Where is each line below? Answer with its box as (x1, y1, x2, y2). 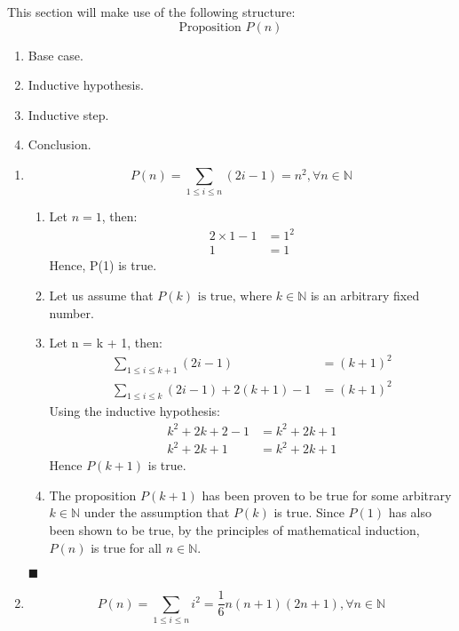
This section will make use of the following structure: (7, 3, 296, 20)
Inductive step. (28, 105, 109, 124)
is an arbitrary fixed (310, 286, 420, 305)
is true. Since (273, 503, 344, 522)
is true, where (197, 291, 273, 304)
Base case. (28, 45, 83, 64)
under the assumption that (83, 503, 230, 522)
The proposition (49, 485, 137, 504)
